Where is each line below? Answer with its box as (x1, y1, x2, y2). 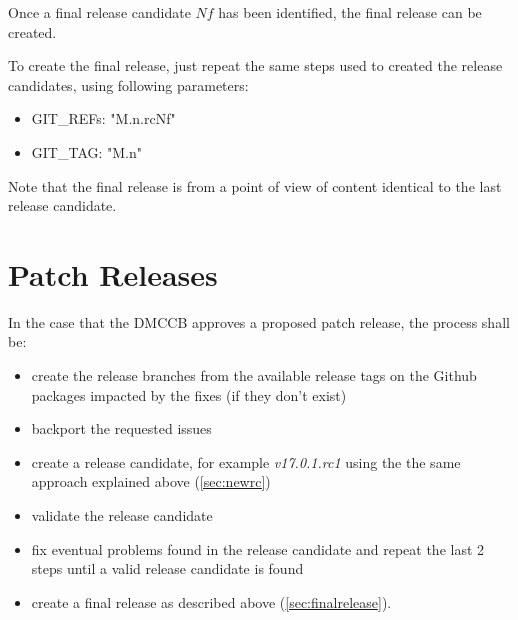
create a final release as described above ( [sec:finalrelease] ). (31, 591, 392, 612)
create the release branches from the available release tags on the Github (31, 365, 477, 386)
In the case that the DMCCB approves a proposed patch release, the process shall (8, 311, 510, 332)
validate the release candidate (31, 505, 213, 526)
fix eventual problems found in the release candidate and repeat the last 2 (31, 538, 485, 559)
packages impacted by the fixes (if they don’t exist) (31, 384, 347, 405)
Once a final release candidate (8, 2, 191, 22)
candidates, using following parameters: (8, 74, 249, 95)
